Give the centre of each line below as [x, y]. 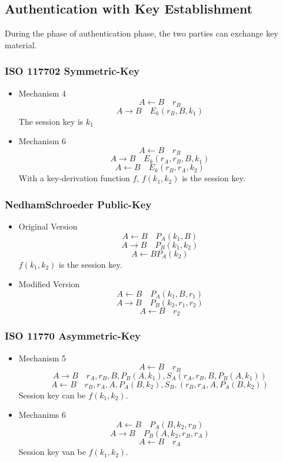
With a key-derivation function [74, 178]
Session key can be [52, 395]
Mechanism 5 [42, 358]
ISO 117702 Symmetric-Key [72, 71]
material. [21, 44]
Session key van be [52, 452]
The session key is [51, 121]
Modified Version [49, 284]
